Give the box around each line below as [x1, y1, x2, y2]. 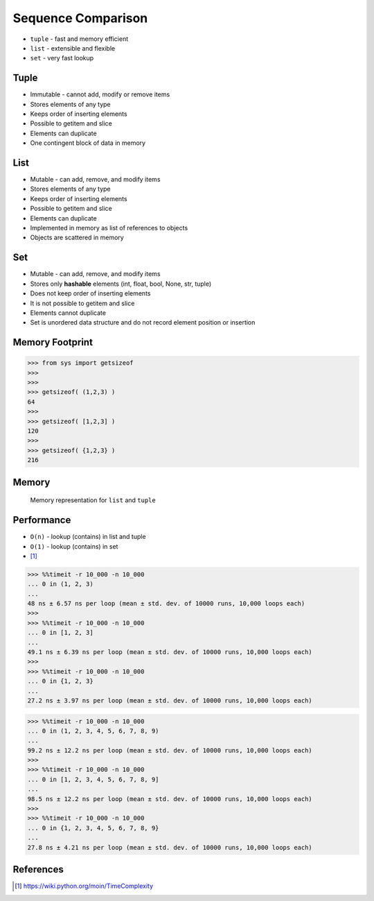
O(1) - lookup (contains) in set [30, 542, 118, 551]
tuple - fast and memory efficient [30, 35, 128, 43]
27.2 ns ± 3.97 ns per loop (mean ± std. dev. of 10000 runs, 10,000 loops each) [27, 696, 313, 704]
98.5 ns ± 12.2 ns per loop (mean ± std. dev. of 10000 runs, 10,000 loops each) [27, 795, 313, 803]
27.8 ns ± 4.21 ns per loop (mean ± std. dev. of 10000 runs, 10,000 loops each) [27, 843, 313, 851]
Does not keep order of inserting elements [30, 289, 151, 298]
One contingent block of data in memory [30, 139, 145, 147]
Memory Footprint [12, 336, 93, 348]
